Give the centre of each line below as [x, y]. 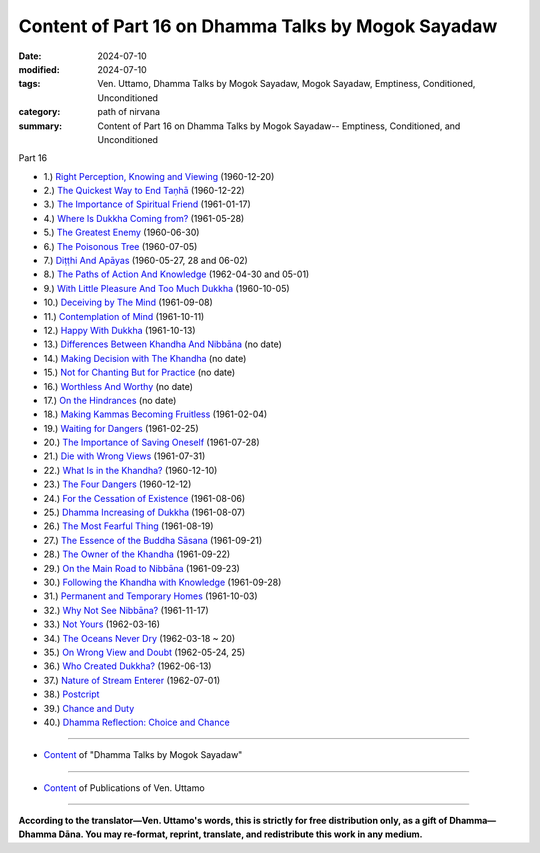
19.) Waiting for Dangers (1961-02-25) [121, 428]
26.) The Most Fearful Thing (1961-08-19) [128, 526]
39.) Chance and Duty [89, 708]
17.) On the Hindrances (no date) [110, 400]
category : [39, 112]
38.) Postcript [71, 694]
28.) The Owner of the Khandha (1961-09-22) [137, 554]
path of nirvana [128, 112]
